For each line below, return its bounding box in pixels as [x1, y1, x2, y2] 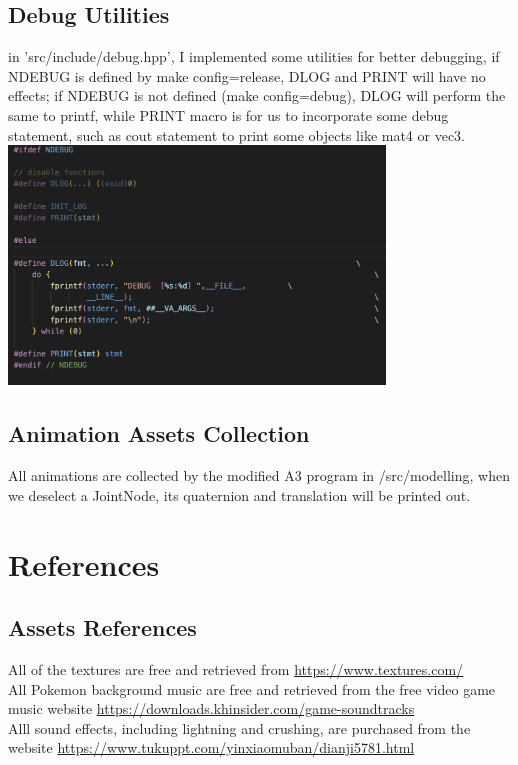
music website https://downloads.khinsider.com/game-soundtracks [8, 698, 415, 719]
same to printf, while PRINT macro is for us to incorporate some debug [8, 104, 449, 125]
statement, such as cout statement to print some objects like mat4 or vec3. [8, 124, 466, 145]
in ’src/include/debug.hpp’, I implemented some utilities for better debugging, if [8, 46, 500, 67]
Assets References [8, 612, 197, 643]
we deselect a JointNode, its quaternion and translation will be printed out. [8, 484, 471, 505]
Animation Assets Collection [8, 418, 310, 449]
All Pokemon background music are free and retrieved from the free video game [8, 678, 496, 699]
